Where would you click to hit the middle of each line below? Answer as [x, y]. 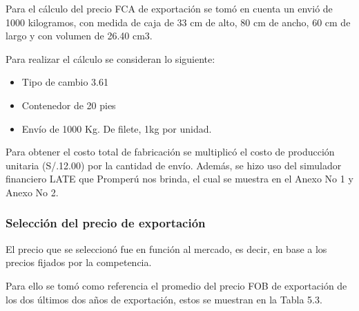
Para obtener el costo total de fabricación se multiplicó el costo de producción [170, 152]
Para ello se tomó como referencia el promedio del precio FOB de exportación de [176, 285]
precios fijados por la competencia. [79, 262]
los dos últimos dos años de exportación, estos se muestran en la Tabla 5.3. [164, 299]
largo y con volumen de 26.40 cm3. [79, 36]
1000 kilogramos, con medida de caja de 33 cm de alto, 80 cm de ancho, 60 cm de [178, 22]
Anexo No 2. [32, 192]
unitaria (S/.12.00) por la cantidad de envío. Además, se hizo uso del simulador [174, 165]
